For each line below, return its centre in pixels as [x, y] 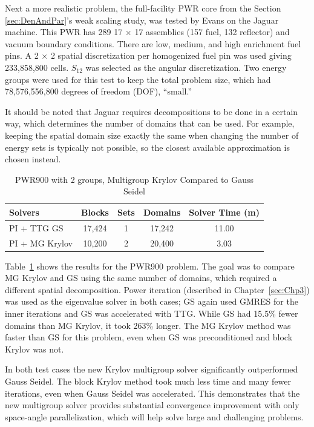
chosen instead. [33, 159]
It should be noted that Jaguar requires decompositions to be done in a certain [152, 111]
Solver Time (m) [224, 212]
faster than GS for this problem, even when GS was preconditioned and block [149, 337]
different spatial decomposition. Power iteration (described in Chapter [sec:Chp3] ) [157, 289]
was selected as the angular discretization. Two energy [186, 67]
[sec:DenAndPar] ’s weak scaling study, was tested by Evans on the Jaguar [142, 20]
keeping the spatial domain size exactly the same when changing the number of [152, 135]
